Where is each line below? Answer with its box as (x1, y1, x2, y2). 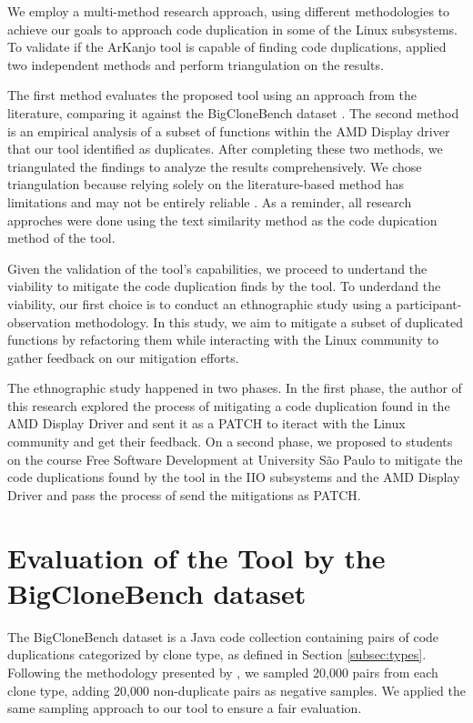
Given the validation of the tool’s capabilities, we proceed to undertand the (7, 258, 428, 277)
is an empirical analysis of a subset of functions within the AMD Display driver (7, 121, 450, 140)
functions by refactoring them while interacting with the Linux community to (7, 330, 439, 349)
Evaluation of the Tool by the (7, 538, 386, 576)
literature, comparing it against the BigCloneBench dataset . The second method (7, 103, 459, 122)
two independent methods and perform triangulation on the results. (7, 55, 384, 74)
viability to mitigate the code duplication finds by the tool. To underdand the (7, 276, 441, 296)
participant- (396, 294, 462, 313)
